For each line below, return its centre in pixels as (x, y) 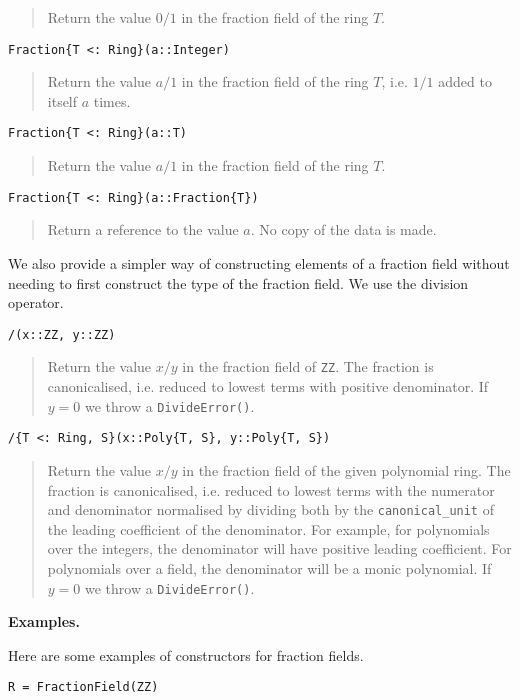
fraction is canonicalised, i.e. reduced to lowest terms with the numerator (271, 489)
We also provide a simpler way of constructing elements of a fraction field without (259, 262)
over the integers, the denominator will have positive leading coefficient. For (279, 548)
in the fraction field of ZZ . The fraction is (308, 366)
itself (62, 100)
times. (112, 100)
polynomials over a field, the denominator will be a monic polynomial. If (269, 567)
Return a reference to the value (143, 229)
